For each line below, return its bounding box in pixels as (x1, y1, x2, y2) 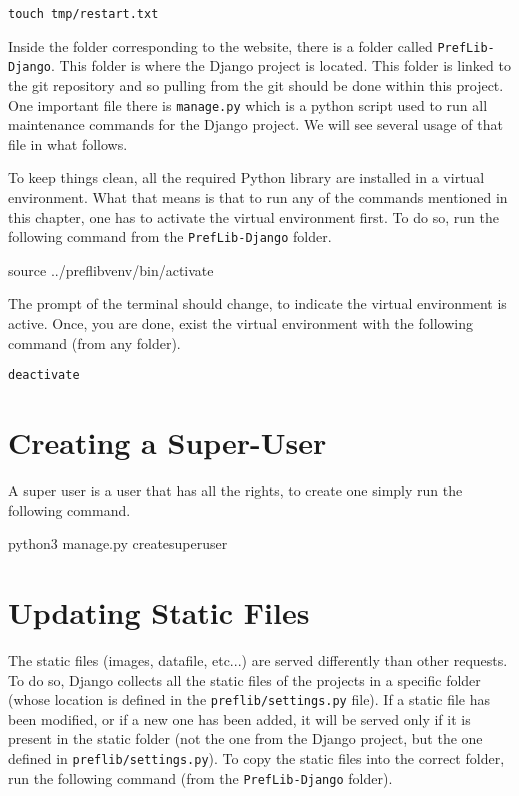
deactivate (8, 368, 80, 383)
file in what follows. (8, 133, 128, 154)
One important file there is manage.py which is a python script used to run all (8, 94, 488, 115)
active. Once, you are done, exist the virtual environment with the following (8, 313, 473, 334)
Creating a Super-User (8, 422, 327, 463)
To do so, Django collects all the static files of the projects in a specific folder (8, 669, 481, 690)
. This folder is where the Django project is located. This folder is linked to (50, 55, 511, 76)
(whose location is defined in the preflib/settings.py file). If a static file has (8, 689, 491, 710)
